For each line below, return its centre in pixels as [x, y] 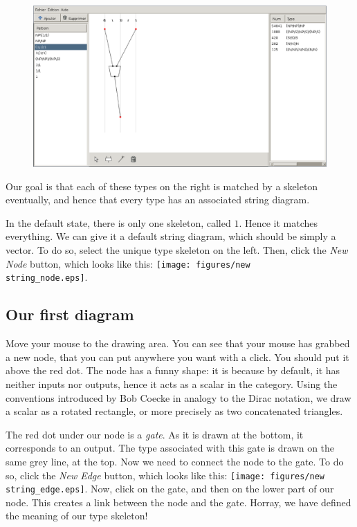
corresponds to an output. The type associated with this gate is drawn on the [170, 448]
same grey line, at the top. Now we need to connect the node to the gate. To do [175, 461]
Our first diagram [70, 314]
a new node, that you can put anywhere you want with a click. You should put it [177, 357]
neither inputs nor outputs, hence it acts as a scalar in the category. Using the [172, 383]
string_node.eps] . [47, 277]
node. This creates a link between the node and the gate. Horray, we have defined [178, 502]
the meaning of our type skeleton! [77, 516]
